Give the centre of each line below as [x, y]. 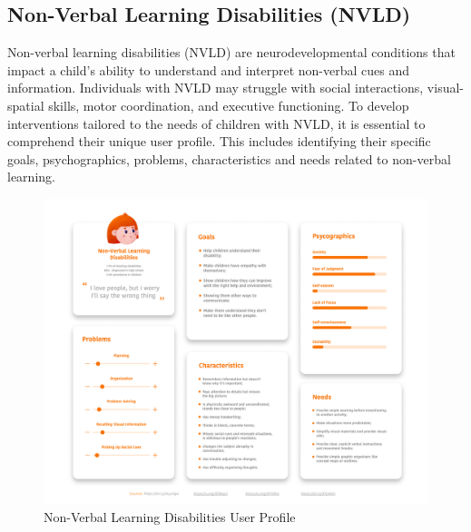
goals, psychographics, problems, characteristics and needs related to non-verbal [229, 158]
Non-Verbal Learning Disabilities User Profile [170, 516]
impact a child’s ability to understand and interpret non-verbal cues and [208, 69]
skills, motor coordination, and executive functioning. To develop [229, 105]
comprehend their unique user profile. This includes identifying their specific [219, 141]
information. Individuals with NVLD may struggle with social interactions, [216, 88]
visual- [445, 88]
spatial [26, 105]
